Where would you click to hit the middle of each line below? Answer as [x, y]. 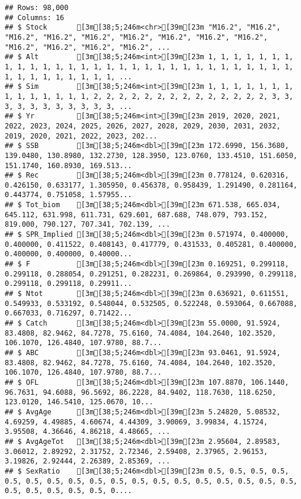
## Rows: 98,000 [37, 8]
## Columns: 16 [35, 17]
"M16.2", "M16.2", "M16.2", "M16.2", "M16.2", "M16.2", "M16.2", [136, 37]
